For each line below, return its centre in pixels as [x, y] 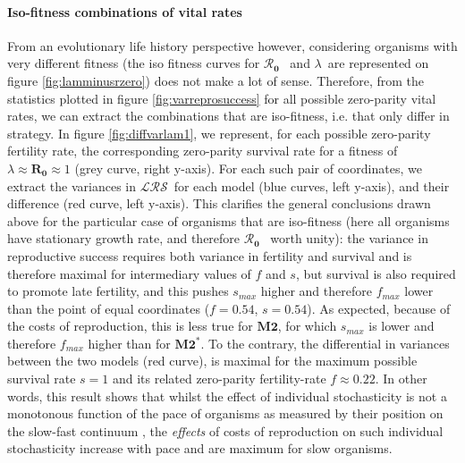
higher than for [129, 343]
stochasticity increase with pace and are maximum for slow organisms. [200, 448]
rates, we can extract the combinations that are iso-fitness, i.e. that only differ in [228, 116]
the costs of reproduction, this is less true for [130, 326]
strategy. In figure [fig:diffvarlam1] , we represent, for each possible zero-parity [219, 133]
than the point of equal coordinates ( [109, 308]
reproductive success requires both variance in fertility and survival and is [210, 255]
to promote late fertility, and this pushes [118, 291]
